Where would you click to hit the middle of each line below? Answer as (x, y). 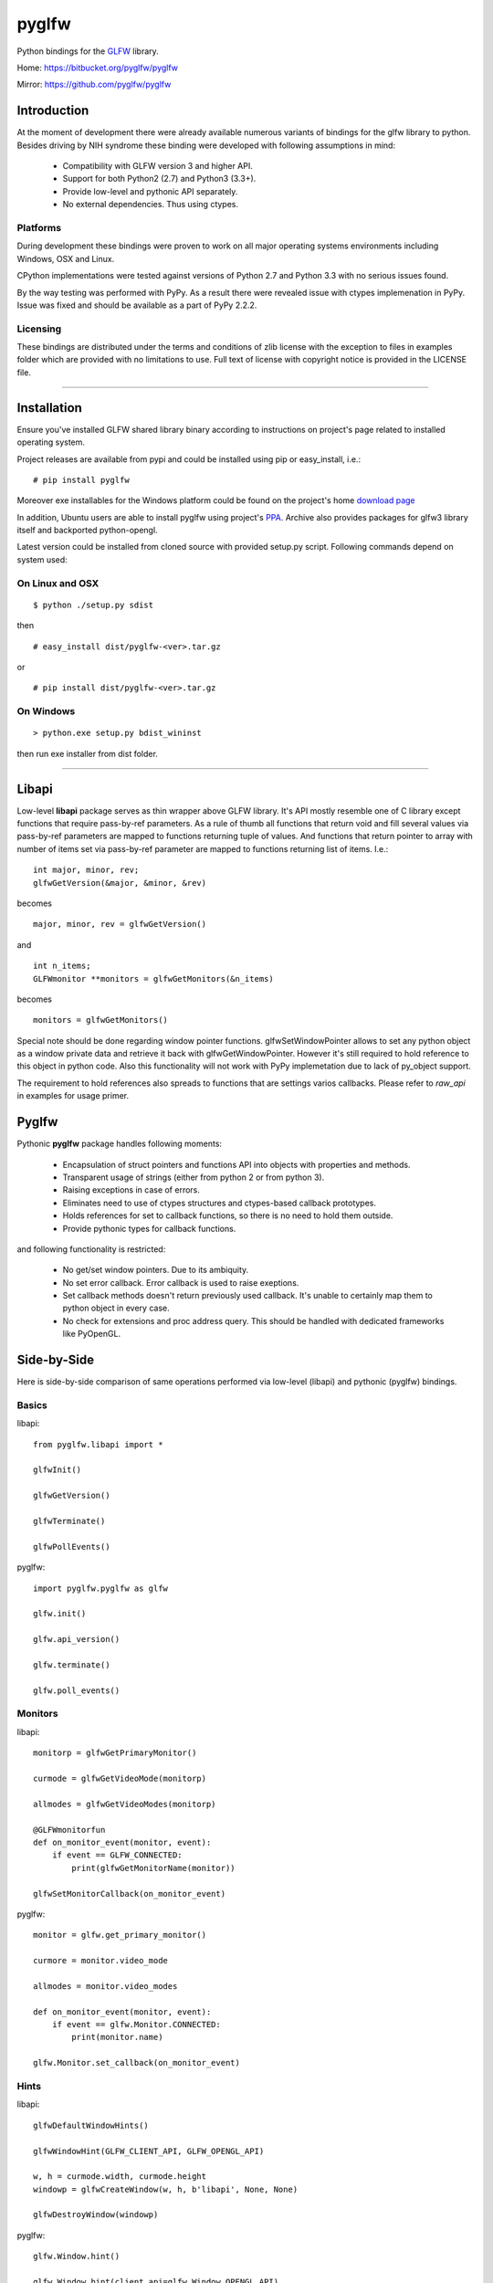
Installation (49, 408)
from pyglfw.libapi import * (98, 1444)
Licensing (39, 329)
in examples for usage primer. (73, 1096)
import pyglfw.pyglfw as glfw (101, 1588)
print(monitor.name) (117, 2037)
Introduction (53, 111)
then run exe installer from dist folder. (88, 753)
